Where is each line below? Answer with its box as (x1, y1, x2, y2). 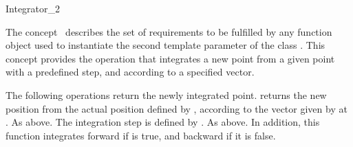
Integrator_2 (6, 1, 61, 15)
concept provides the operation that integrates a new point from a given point (6, 51, 335, 65)
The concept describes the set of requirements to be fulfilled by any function (6, 24, 332, 38)
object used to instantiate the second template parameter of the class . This (6, 38, 325, 52)
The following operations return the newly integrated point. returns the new (6, 87, 327, 102)
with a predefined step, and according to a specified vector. (6, 65, 255, 79)
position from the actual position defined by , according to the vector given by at (6, 101, 347, 115)
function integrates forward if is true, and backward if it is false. (6, 128, 276, 142)
